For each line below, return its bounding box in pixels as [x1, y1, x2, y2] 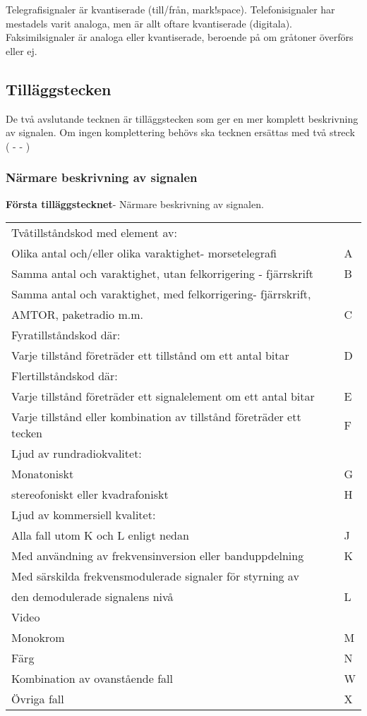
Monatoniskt [11, 466, 74, 483]
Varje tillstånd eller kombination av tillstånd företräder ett [11, 408, 301, 425]
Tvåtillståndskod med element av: [11, 224, 177, 241]
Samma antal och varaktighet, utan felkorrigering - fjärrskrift [11, 265, 314, 282]
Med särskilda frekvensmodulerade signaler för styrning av [11, 568, 299, 585]
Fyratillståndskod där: [11, 327, 121, 344]
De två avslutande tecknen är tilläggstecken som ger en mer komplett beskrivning [6, 111, 359, 126]
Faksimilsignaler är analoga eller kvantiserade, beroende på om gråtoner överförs [6, 30, 354, 44]
